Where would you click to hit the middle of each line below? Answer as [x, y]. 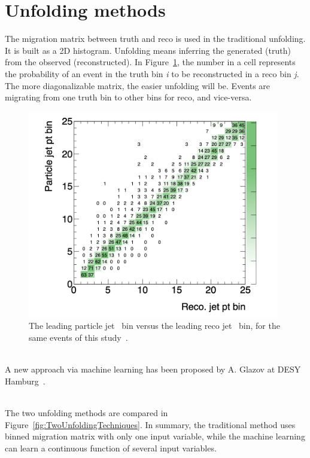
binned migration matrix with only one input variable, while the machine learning [155, 436]
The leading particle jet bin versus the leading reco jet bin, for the [154, 326]
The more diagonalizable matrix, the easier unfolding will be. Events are [138, 85]
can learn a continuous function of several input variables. [111, 448]
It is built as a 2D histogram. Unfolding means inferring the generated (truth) [148, 50]
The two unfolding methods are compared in [86, 413]
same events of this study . [78, 338]
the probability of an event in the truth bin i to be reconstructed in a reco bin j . [152, 73]
